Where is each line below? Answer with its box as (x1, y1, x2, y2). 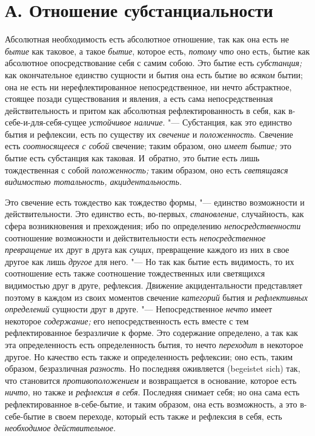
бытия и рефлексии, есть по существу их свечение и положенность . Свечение (5, 127, 293, 140)
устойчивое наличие (89, 116, 163, 129)
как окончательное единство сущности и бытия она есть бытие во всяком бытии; (5, 68, 303, 81)
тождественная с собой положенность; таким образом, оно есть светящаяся (5, 163, 288, 176)
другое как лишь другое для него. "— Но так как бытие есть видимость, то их (5, 255, 294, 267)
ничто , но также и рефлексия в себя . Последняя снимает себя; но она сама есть (5, 386, 300, 398)
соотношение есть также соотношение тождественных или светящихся (5, 267, 265, 280)
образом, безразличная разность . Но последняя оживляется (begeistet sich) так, (5, 362, 300, 375)
